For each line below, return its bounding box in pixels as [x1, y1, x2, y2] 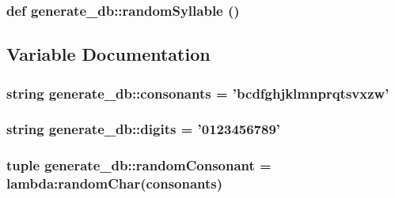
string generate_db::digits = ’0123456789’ [6, 119, 281, 139]
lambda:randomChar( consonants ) [6, 174, 223, 193]
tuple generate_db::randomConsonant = [6, 155, 272, 175]
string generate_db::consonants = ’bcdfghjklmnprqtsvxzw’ [6, 83, 389, 103]
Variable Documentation [6, 42, 211, 66]
